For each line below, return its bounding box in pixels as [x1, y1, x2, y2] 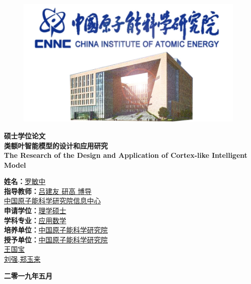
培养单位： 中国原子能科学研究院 [4, 225, 108, 235]
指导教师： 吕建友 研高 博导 [4, 186, 92, 196]
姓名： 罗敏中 [4, 176, 45, 187]
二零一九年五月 [4, 270, 52, 281]
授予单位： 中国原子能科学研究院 [4, 234, 108, 244]
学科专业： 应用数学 [4, 215, 66, 225]
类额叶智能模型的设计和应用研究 [4, 140, 108, 150]
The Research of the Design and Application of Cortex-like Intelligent [4, 150, 248, 160]
